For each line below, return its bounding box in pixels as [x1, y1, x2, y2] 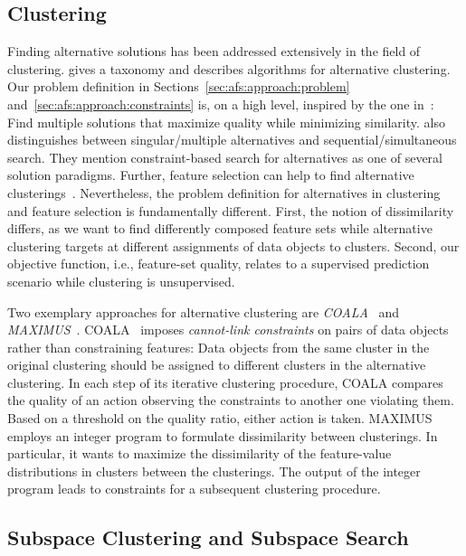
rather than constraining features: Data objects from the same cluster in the [7, 337, 430, 356]
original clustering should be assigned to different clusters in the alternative [7, 355, 426, 374]
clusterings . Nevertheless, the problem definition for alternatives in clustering [7, 183, 441, 202]
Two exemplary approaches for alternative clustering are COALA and [7, 302, 400, 321]
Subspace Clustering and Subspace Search [7, 523, 409, 551]
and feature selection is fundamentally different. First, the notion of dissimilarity [7, 201, 454, 220]
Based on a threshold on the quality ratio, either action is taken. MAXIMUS [7, 409, 433, 428]
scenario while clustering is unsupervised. [7, 271, 235, 290]
